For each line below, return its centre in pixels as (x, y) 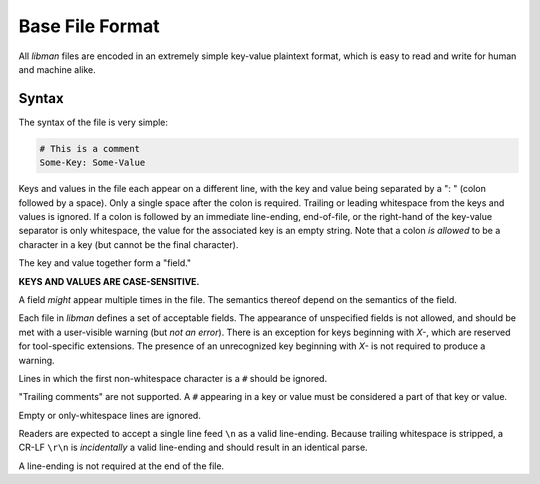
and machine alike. (57, 69)
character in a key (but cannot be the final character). (128, 244)
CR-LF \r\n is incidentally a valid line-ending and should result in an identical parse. (193, 447)
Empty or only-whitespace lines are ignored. (110, 415)
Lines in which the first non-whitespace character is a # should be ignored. (173, 378)
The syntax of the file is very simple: (93, 122)
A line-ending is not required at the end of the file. (121, 466)
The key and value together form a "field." (105, 263)
